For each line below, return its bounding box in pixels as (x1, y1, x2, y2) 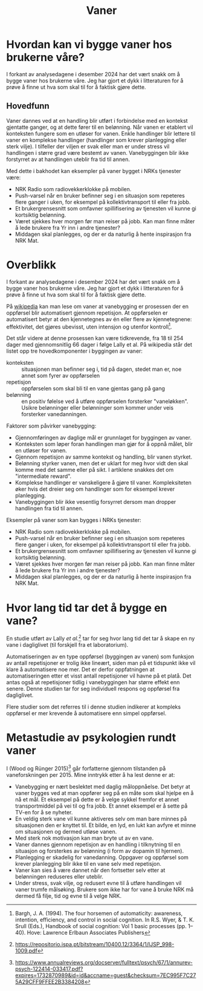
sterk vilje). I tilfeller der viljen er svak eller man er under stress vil (6, 143, 170, 150)
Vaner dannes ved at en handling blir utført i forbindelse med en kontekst (6, 117, 188, 124)
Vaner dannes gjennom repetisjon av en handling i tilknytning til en (14, 840, 181, 848)
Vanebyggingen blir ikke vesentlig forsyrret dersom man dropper (14, 499, 176, 506)
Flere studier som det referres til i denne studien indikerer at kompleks (6, 703, 181, 710)
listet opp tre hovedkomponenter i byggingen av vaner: (6, 347, 143, 355)
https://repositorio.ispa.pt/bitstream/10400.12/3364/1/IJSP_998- (14, 940, 175, 947)
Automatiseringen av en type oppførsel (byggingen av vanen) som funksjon (6, 653, 195, 660)
